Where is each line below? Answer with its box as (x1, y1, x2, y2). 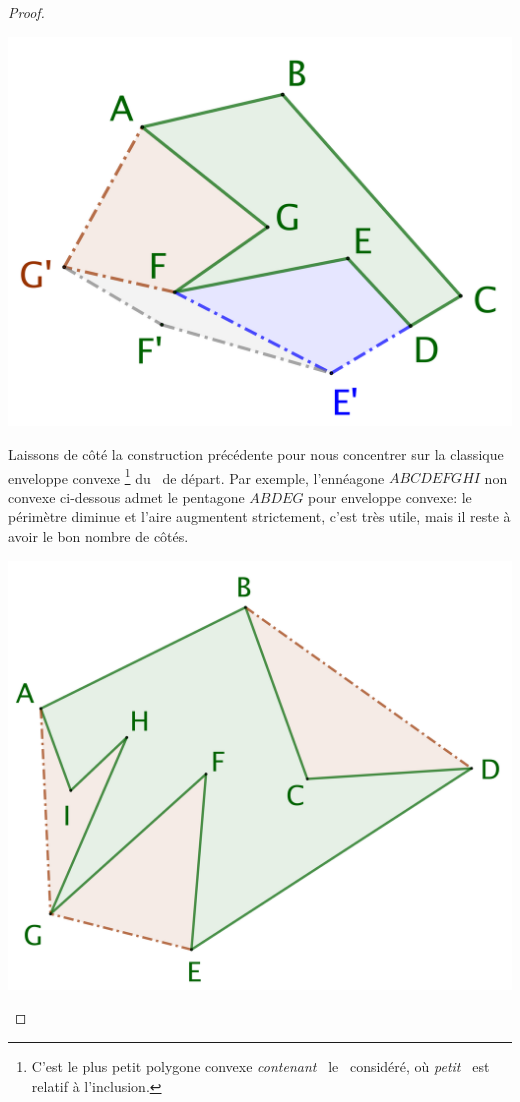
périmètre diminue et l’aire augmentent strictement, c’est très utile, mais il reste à (8, 506, 511, 527)
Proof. (8, 2, 45, 22)
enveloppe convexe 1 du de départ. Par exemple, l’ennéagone (8, 464, 385, 488)
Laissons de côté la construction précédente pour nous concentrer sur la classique (8, 444, 504, 464)
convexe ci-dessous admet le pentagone (8, 486, 245, 507)
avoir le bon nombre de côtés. (8, 526, 189, 547)
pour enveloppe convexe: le (308, 486, 472, 507)
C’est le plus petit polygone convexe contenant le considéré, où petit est (31, 1056, 490, 1076)
